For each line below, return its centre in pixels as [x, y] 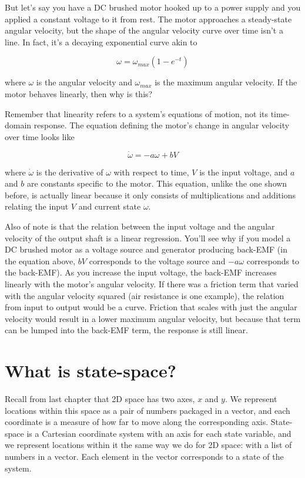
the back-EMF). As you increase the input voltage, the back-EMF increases [141, 272]
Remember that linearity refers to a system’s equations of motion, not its [136, 113]
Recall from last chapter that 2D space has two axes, [100, 399]
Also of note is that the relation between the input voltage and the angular [140, 226]
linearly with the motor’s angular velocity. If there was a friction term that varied [152, 283]
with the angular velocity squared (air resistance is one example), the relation [145, 295]
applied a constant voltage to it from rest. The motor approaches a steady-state [148, 19]
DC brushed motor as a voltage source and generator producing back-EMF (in [146, 249]
